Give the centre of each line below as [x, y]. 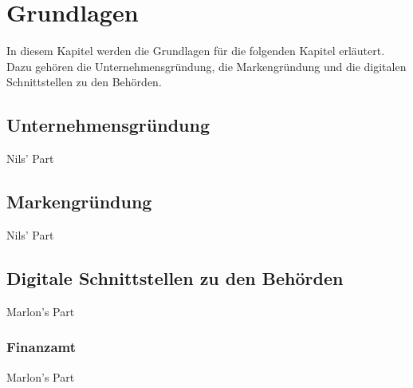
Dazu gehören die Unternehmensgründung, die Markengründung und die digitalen [206, 66]
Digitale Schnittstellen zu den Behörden [175, 277]
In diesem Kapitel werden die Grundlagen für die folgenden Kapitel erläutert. [196, 51]
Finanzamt [41, 347]
